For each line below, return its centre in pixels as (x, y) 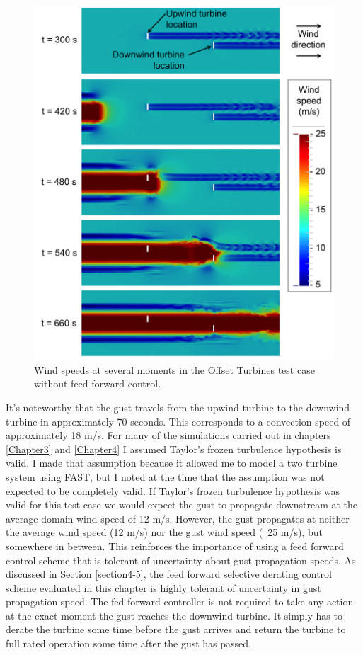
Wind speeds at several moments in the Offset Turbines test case (174, 369)
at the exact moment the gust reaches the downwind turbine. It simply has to (174, 615)
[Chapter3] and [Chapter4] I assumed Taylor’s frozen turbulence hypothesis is (174, 449)
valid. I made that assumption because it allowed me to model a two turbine (172, 463)
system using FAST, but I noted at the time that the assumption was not (165, 476)
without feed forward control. (98, 383)
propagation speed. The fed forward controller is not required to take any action (180, 602)
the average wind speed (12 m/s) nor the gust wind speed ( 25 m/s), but (165, 532)
